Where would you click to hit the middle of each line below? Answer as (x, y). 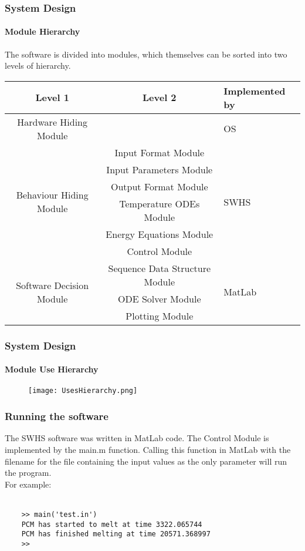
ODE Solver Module (160, 298)
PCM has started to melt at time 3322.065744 (112, 524)
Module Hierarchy (43, 31)
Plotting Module (160, 315)
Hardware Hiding (52, 122)
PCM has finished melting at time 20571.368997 (116, 534)
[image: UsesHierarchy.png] (83, 391)
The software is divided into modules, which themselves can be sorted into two (146, 54)
